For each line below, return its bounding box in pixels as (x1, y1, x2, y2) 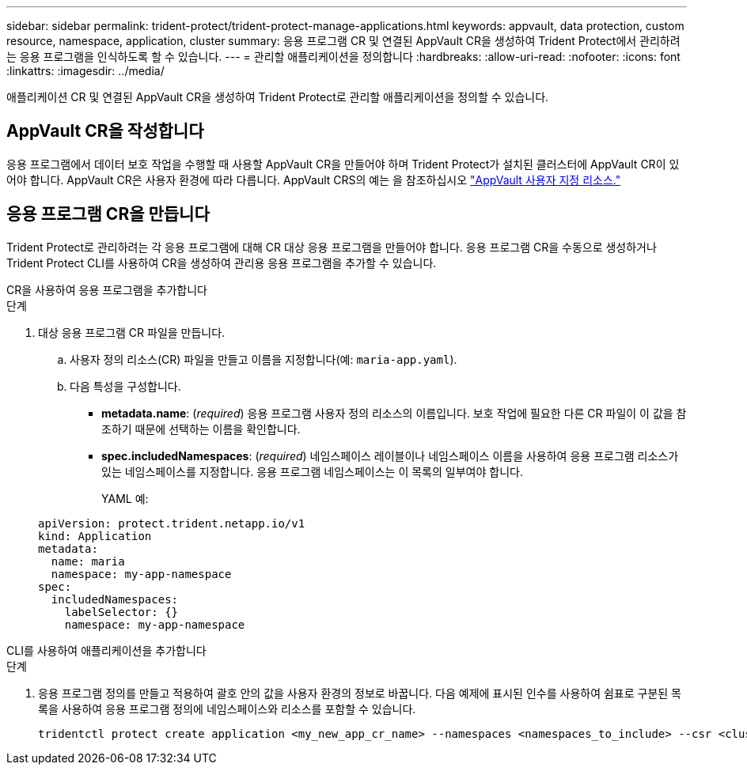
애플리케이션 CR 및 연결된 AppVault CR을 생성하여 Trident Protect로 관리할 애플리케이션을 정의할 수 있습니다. (6, 90, 549, 104)
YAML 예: (101, 491, 149, 505)
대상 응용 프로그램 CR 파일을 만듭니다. (38, 325, 226, 339)
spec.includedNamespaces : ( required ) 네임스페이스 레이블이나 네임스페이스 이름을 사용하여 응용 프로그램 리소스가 (101, 448, 679, 463)
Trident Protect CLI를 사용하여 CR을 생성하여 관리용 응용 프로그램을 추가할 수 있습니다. (6, 255, 437, 270)
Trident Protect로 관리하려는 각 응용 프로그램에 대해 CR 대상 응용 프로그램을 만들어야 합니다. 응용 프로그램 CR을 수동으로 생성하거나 (6, 240, 657, 254)
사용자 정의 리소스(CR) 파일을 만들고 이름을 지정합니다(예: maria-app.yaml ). (70, 352, 457, 366)
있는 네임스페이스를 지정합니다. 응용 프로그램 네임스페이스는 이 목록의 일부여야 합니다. (101, 464, 523, 478)
